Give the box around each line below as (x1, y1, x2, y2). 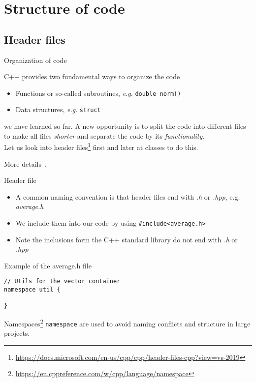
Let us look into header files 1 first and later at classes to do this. (4, 141, 198, 152)
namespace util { (4, 286, 61, 293)
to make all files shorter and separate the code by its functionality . (4, 130, 205, 141)
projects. (4, 328, 30, 338)
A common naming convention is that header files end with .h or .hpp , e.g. (15, 191, 240, 202)
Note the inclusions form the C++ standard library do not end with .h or (15, 234, 238, 244)
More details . (4, 158, 47, 169)
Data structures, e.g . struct (15, 104, 101, 115)
